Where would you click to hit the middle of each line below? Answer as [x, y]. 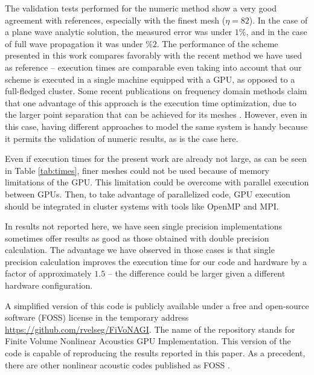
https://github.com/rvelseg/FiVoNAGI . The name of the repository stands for [150, 329]
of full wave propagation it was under [74, 43]
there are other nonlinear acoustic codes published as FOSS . [117, 364]
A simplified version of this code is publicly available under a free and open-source [157, 305]
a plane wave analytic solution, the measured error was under [119, 32]
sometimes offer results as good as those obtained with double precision [137, 238]
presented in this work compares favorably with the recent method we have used [154, 55]
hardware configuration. [49, 285]
